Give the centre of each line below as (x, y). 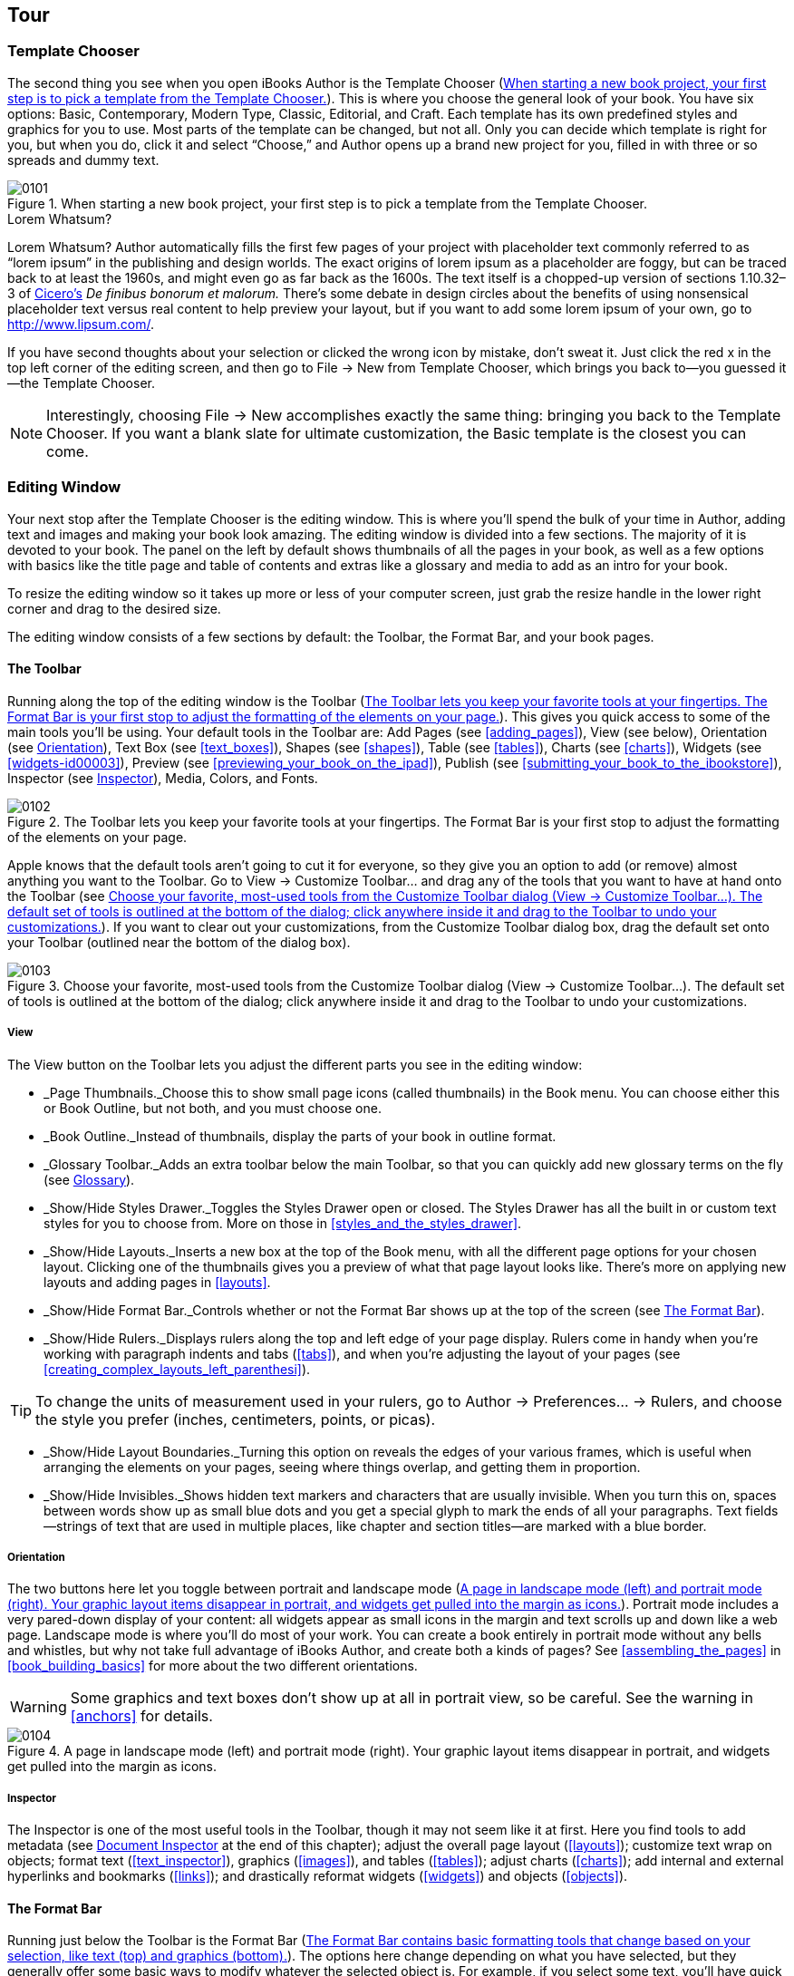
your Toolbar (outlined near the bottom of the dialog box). (179, 942)
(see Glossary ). (89, 1179)
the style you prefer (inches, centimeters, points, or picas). (236, 1419)
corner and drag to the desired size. (114, 608)
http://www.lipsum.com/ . (81, 324)
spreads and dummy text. (83, 160)
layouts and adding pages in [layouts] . (157, 1282)
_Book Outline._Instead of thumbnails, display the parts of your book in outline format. (300, 1136)
